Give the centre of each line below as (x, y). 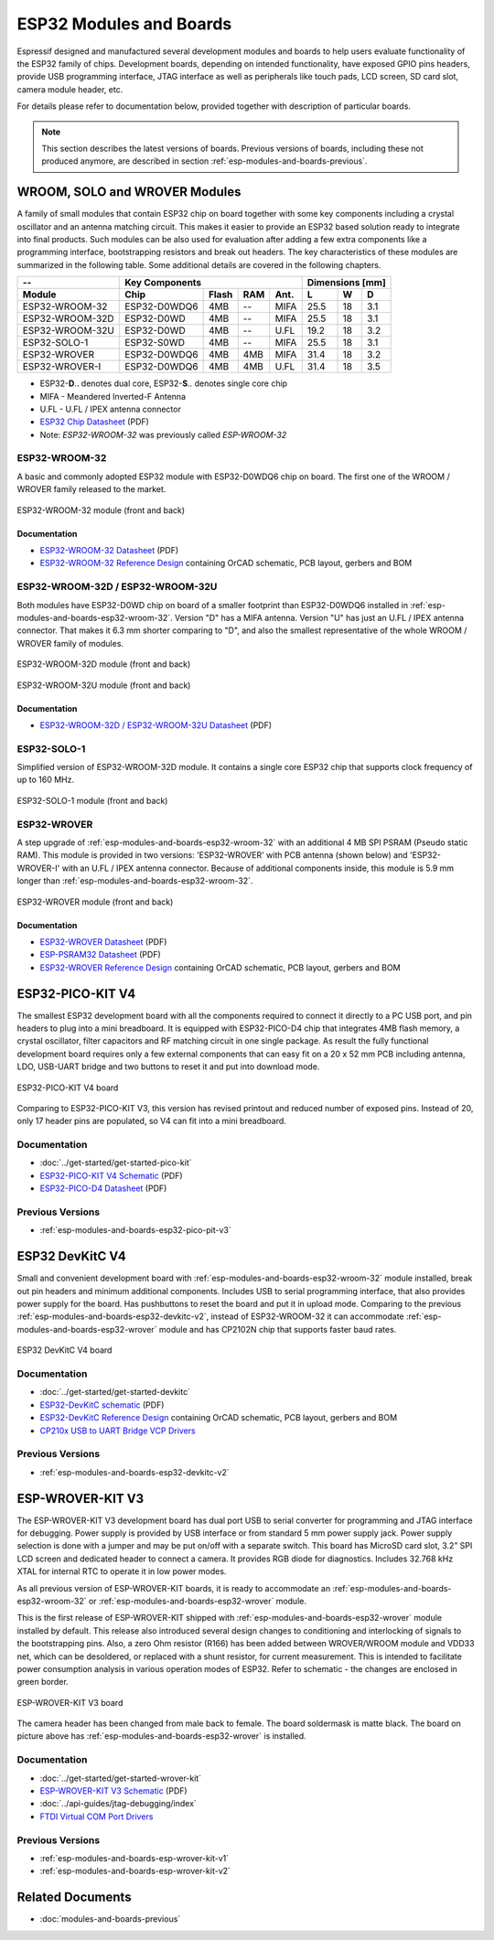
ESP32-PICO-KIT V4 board (68, 1088)
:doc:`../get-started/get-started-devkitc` (115, 1392)
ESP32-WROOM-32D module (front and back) (104, 664)
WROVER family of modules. (70, 643)
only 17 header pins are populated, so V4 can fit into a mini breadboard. (152, 1121)
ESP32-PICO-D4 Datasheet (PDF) (103, 1188)
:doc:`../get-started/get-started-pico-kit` (116, 1163)
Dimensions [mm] (346, 283)
